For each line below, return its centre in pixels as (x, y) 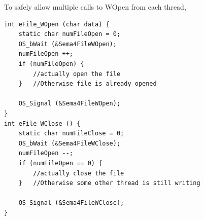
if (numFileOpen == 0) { (60, 163)
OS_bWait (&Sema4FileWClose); (70, 143)
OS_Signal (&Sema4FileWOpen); (70, 104)
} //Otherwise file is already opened (88, 84)
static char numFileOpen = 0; (70, 34)
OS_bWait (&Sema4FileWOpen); (67, 44)
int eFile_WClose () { (42, 123)
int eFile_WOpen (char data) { (57, 24)
